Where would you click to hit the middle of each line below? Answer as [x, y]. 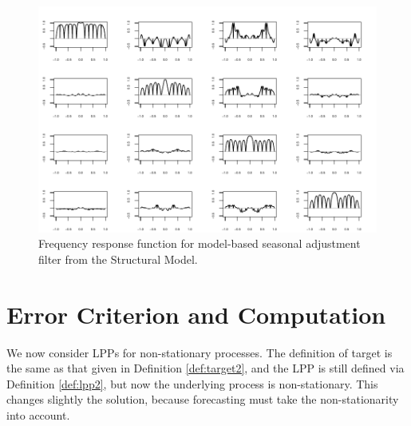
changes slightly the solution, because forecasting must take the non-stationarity [203, 399]
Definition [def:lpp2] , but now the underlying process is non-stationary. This [192, 383]
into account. [38, 414]
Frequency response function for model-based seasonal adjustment [200, 243]
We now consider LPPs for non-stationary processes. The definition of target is [200, 352]
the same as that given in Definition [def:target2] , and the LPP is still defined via [205, 368]
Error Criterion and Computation [196, 314]
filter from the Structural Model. [118, 259]
